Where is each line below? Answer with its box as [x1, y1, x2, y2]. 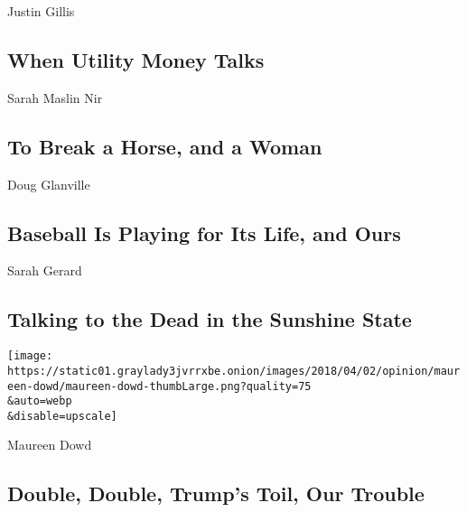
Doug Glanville [7, 174, 90, 193]
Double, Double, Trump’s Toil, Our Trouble [7, 479, 425, 507]
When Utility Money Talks [7, 45, 265, 73]
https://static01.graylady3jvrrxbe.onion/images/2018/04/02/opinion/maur [7, 364, 461, 377]
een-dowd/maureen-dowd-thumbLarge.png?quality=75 [7, 379, 312, 393]
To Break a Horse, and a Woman [7, 132, 322, 160]
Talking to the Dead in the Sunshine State [7, 305, 412, 333]
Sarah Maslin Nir [7, 88, 103, 107]
